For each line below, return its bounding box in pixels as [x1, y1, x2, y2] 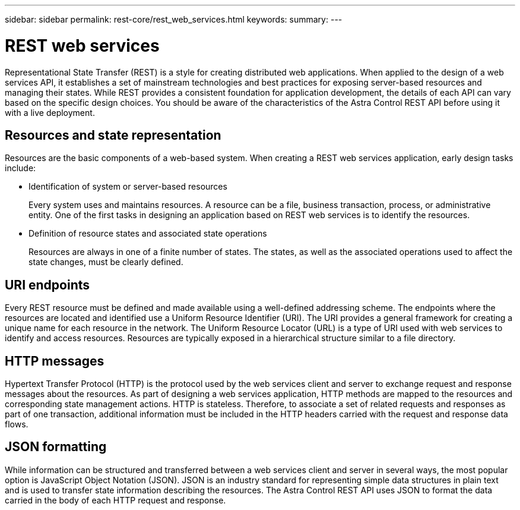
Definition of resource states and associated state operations [28, 228, 267, 239]
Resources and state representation [5, 127, 221, 143]
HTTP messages [5, 353, 104, 369]
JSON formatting [5, 439, 107, 455]
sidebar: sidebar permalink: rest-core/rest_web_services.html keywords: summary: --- [5, 14, 343, 24]
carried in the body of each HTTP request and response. [5, 495, 226, 505]
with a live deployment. [5, 107, 95, 118]
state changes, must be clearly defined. [28, 257, 183, 267]
